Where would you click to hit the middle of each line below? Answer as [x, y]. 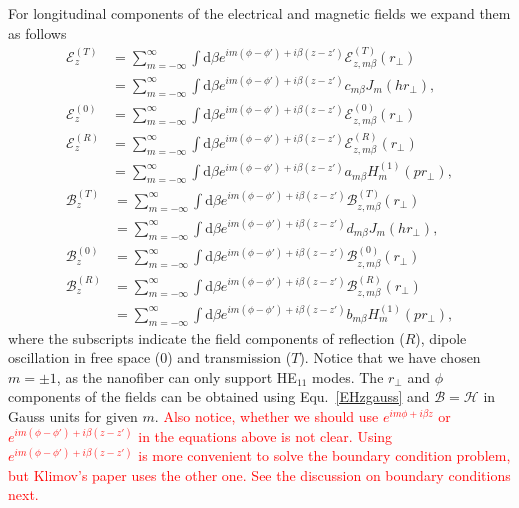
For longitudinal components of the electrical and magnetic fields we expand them [259, 13]
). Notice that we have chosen [390, 357]
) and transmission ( [229, 357]
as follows [37, 32]
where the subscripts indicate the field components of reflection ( [206, 337]
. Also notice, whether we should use [266, 416]
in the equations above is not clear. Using [265, 435]
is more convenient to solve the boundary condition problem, [324, 455]
